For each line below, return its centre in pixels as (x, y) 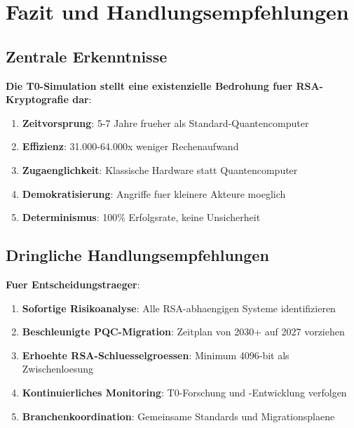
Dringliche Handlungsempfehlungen (137, 255)
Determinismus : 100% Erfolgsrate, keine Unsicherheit (141, 217)
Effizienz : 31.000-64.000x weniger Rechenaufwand (130, 146)
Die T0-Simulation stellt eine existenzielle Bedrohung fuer (149, 85)
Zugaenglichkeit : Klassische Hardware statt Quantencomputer (160, 169)
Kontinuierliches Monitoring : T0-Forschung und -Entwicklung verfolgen (184, 392)
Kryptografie (37, 99)
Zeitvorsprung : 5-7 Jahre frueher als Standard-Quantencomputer (165, 122)
